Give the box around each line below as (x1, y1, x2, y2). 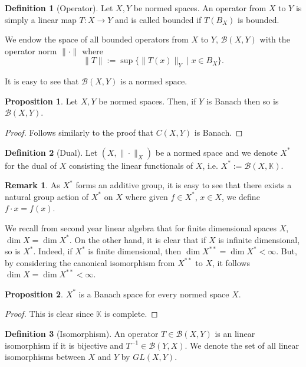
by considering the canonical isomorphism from (5, 256, 175, 268)
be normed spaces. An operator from (133, 2, 266, 14)
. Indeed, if (33, 245, 73, 257)
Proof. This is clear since (5, 307, 94, 320)
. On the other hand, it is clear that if (69, 233, 206, 245)
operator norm (5, 44, 57, 57)
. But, (276, 245, 297, 257)
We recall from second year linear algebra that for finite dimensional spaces (5, 221, 277, 234)
